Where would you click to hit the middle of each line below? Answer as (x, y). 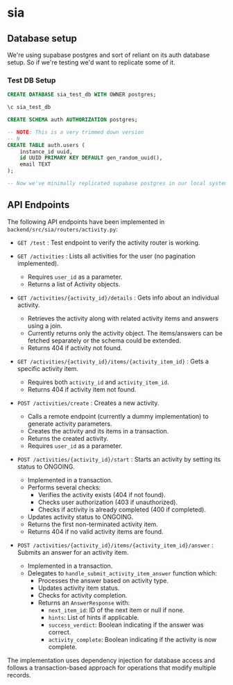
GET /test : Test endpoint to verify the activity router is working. (109, 242)
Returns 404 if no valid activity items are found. (96, 531)
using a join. (45, 326)
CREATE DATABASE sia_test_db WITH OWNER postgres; (82, 95)
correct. (60, 632)
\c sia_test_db (29, 107)
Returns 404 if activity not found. (75, 347)
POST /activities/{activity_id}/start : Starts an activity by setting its (119, 459)
